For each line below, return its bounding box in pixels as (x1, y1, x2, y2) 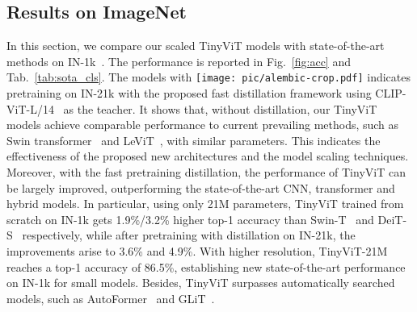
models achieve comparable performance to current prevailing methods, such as (6, 116, 399, 133)
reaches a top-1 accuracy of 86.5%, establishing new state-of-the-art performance (6, 258, 406, 275)
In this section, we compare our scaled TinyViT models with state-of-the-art (6, 37, 385, 54)
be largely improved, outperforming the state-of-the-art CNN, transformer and (6, 179, 395, 196)
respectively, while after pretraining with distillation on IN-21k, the (22, 227, 356, 243)
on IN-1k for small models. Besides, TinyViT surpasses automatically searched (6, 274, 395, 291)
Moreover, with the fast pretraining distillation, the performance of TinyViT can (6, 164, 406, 181)
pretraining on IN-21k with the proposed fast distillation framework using (6, 85, 372, 102)
